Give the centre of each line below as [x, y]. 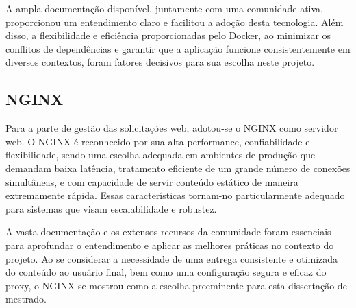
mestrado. [26, 299]
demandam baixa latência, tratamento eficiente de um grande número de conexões [178, 168]
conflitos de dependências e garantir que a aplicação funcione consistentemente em [178, 48]
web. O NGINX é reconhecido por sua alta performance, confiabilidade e [158, 141]
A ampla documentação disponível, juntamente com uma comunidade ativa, [165, 8]
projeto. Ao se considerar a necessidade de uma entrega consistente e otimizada [172, 258]
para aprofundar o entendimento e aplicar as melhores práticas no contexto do [170, 245]
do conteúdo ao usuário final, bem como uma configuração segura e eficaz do [166, 272]
